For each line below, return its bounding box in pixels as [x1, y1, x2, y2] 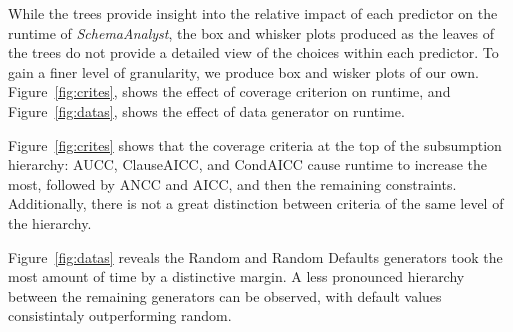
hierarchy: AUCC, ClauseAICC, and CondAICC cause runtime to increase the [8, 154, 488, 175]
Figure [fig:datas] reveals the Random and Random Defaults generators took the [8, 246, 503, 267]
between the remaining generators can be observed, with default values [8, 285, 442, 306]
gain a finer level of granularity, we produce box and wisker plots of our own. [8, 61, 479, 82]
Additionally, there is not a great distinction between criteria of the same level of [8, 193, 504, 214]
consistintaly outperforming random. [8, 305, 232, 326]
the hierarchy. [8, 212, 92, 233]
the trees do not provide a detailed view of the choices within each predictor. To [8, 42, 499, 63]
